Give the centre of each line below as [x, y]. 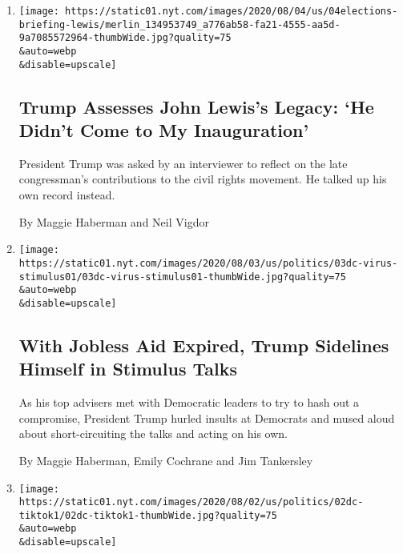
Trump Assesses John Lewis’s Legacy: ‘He [196, 106]
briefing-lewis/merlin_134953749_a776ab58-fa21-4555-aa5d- [179, 24]
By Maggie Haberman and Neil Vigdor [114, 221]
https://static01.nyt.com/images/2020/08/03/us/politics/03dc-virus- [208, 263]
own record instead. [67, 195]
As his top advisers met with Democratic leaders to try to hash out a [189, 402]
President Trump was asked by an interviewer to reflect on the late [183, 163]
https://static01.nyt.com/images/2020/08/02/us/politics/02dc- [191, 502]
